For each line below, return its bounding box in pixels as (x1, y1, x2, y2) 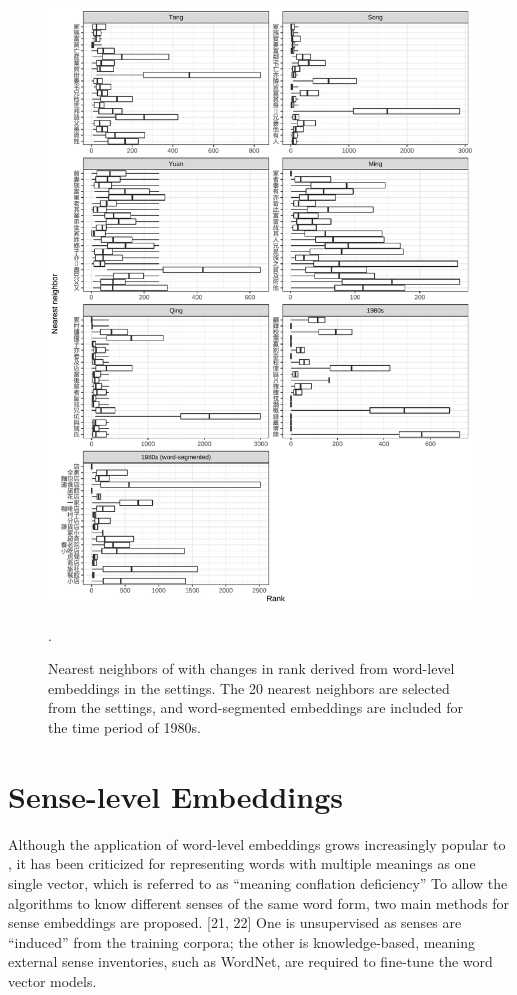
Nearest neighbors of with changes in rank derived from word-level (48, 658, 455, 679)
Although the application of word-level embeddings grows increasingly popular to (8, 833, 506, 854)
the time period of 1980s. (48, 717, 201, 738)
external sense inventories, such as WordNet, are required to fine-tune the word (8, 951, 493, 972)
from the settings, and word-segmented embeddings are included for (48, 697, 464, 718)
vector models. (8, 970, 97, 991)
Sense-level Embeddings (8, 775, 343, 816)
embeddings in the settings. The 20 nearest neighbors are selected (48, 677, 450, 698)
